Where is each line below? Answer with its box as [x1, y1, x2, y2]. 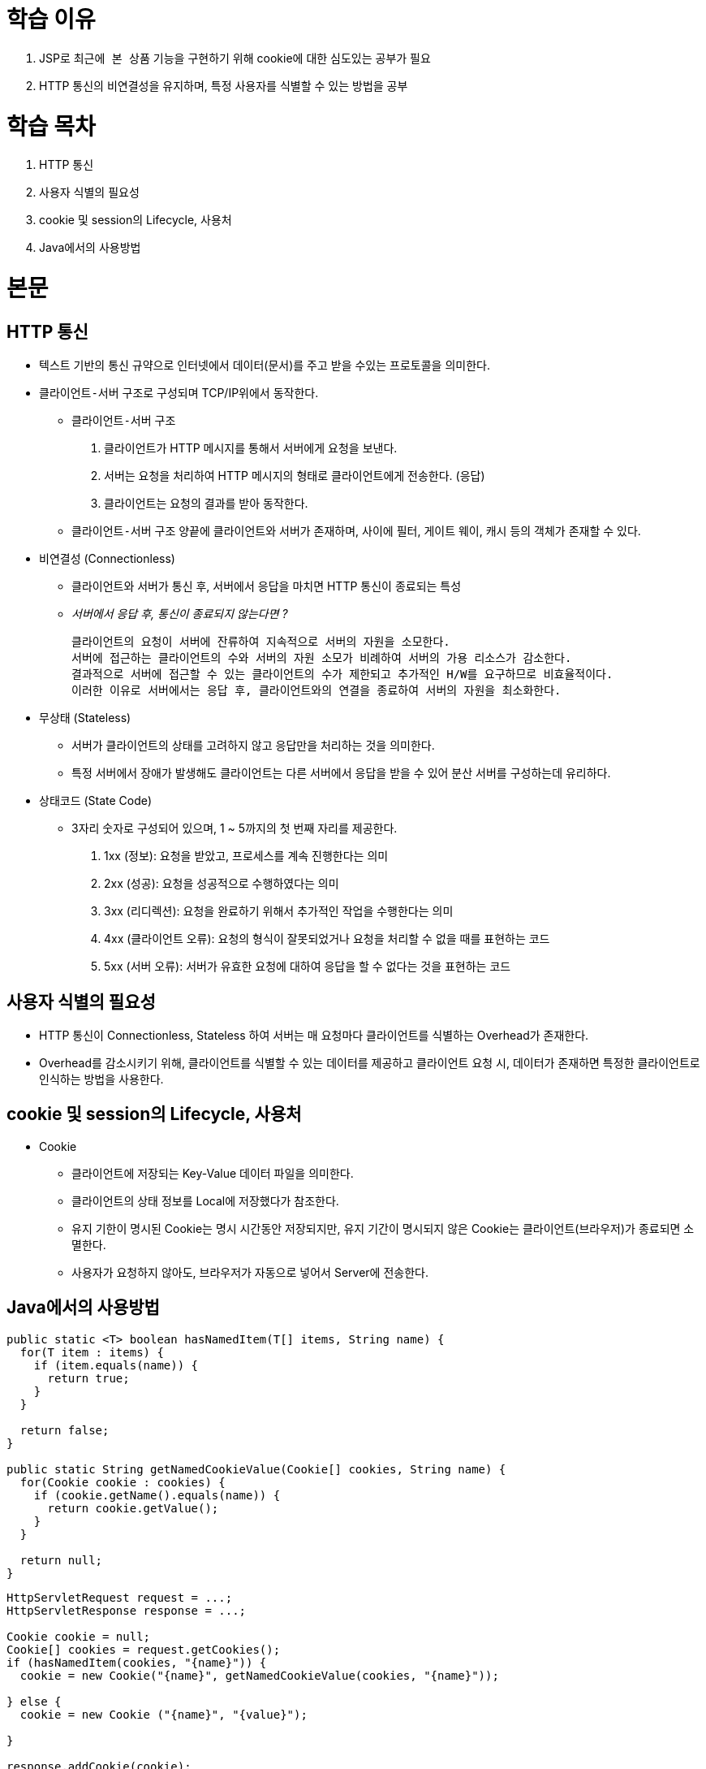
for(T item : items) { [19, 1345, 164, 1359]
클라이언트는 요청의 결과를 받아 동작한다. [104, 496, 308, 511]
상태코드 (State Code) [39, 794, 153, 808]
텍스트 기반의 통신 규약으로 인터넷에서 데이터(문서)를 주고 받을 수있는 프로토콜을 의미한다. [39, 358, 490, 373]
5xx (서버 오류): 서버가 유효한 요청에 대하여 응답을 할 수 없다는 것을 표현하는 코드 [104, 959, 511, 974]
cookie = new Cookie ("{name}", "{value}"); [19, 1707, 308, 1721]
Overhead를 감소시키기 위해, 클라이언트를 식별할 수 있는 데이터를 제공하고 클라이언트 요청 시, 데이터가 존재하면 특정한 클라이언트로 [39, 1056, 700, 1070]
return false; [19, 1423, 110, 1437]
